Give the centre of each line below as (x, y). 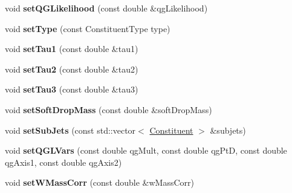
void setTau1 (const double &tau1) (72, 49)
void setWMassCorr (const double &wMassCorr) (100, 182)
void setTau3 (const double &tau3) (72, 89)
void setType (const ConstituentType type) (88, 28)
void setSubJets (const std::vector (70, 130)
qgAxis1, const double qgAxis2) (63, 162)
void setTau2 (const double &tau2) (72, 69)
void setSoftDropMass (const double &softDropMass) (109, 109)
